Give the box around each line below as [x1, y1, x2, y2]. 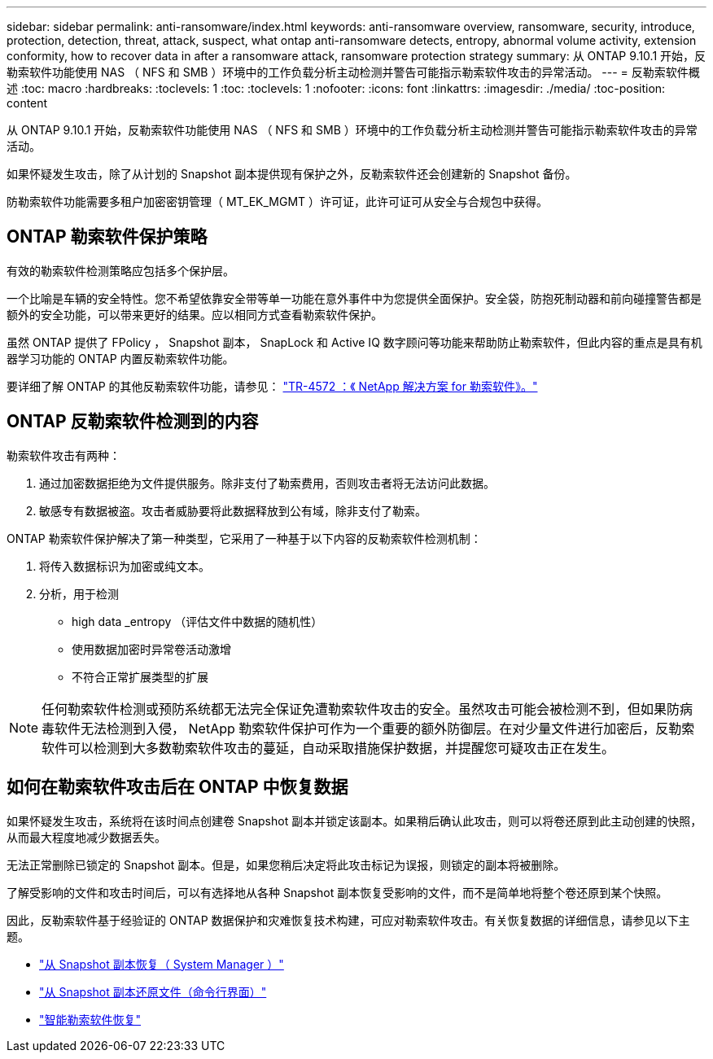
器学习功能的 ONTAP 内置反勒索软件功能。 [7, 351, 234, 365]
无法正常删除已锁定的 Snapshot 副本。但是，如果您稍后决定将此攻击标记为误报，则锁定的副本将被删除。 [7, 857, 566, 872]
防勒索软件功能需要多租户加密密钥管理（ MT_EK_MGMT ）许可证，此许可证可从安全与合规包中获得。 [7, 195, 549, 208]
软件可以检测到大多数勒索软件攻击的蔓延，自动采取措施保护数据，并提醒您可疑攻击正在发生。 [42, 739, 615, 756]
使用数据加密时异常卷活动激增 [72, 641, 231, 656]
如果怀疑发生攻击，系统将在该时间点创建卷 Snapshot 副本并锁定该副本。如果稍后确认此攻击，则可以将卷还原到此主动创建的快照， [7, 813, 702, 828]
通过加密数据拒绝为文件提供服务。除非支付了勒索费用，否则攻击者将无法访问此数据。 [39, 475, 495, 490]
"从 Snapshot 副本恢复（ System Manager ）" [39, 956, 284, 971]
